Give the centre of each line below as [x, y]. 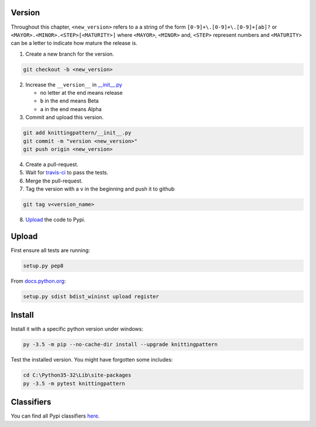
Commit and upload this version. [64, 118]
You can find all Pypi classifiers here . [55, 416]
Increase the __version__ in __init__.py [74, 84]
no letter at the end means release [81, 93]
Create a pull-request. [52, 164]
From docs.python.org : [38, 281]
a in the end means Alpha [71, 109]
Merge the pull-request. [54, 181]
